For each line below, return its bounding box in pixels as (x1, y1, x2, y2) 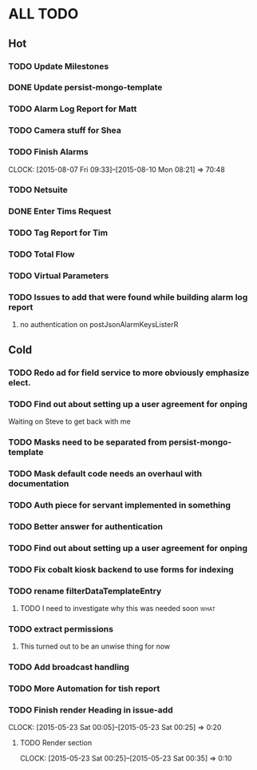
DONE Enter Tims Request (8, 205, 112, 217)
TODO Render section (19, 738, 93, 748)
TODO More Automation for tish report (8, 683, 160, 694)
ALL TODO (8, 5, 79, 23)
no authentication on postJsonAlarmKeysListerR (19, 320, 179, 329)
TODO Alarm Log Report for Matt (8, 103, 137, 114)
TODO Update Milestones (8, 61, 109, 72)
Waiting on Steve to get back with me (8, 417, 132, 426)
